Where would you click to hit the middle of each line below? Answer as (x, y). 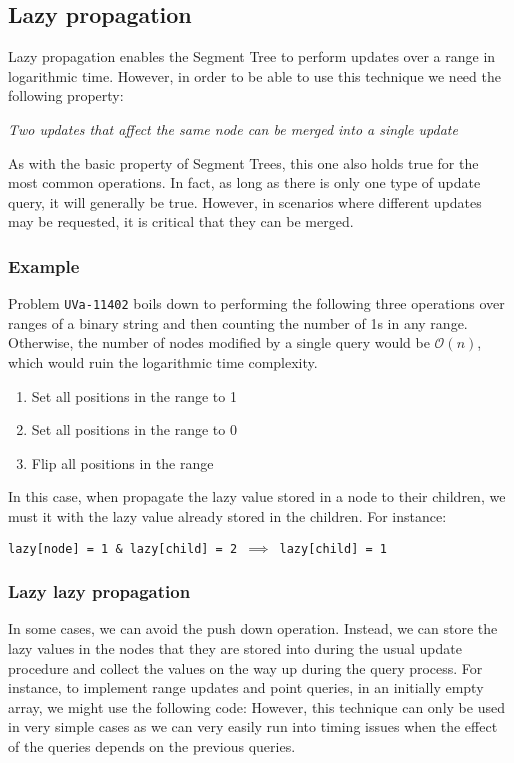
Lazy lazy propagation (99, 591)
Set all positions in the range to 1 (134, 395)
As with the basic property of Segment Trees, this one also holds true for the (243, 162)
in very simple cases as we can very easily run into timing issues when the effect (253, 726)
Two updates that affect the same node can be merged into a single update (233, 128)
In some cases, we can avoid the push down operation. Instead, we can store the (253, 628)
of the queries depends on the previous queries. (152, 746)
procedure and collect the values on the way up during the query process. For (245, 667)
